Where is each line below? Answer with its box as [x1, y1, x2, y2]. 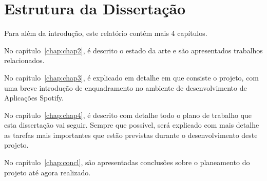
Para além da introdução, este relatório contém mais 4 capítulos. [4, 28, 207, 38]
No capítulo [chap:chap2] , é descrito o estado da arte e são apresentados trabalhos [4, 45, 263, 55]
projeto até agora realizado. [4, 167, 91, 177]
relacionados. [4, 55, 45, 66]
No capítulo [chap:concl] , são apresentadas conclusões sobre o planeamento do [4, 157, 250, 168]
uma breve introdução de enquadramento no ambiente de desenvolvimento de [4, 82, 247, 93]
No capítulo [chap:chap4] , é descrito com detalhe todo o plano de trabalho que [4, 109, 252, 120]
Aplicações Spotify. [4, 92, 64, 103]
